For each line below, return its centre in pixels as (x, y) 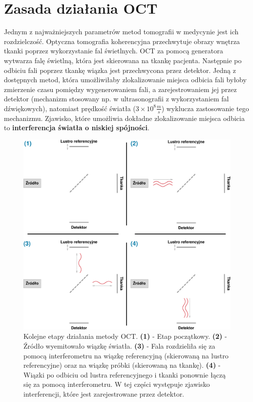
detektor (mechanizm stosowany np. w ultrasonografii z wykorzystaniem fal (116, 99)
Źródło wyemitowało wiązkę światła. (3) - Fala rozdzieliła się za (119, 346)
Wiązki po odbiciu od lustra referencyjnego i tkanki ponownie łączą (125, 374)
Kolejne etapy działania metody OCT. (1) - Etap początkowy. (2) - (125, 336)
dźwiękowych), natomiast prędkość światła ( (70, 108)
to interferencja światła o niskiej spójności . (77, 128)
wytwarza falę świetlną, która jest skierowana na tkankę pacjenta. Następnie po (123, 60)
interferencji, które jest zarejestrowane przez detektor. (104, 394)
